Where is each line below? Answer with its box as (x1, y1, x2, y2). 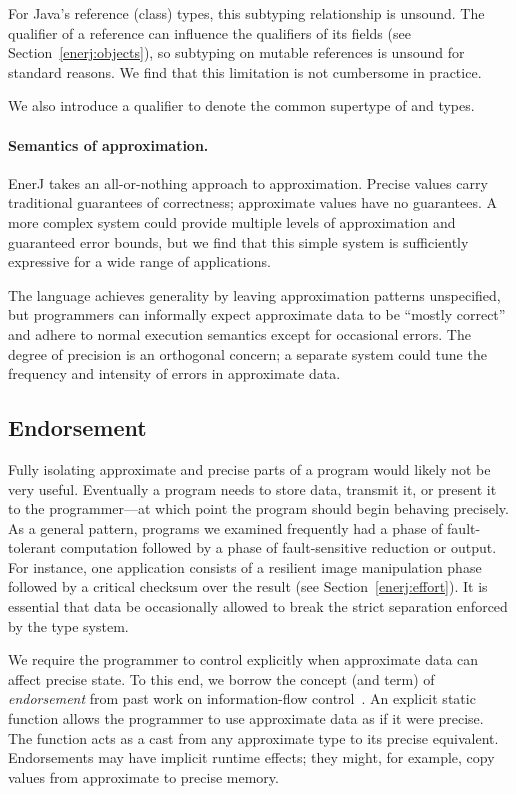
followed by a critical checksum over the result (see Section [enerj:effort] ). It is (8, 576, 488, 597)
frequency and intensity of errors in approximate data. (8, 363, 341, 384)
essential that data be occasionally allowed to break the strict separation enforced (8, 596, 508, 617)
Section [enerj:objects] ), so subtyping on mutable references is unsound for (8, 42, 465, 63)
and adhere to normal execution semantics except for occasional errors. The (8, 323, 471, 344)
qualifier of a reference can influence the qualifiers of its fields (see (8, 22, 411, 43)
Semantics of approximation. (8, 134, 209, 155)
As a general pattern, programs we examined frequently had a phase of (8, 517, 443, 538)
